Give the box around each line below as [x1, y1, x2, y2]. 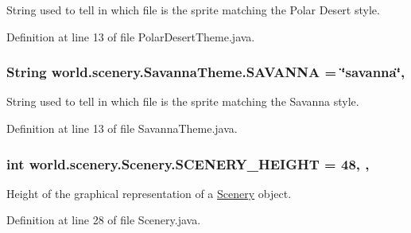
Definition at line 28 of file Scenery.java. [6, 212, 201, 228]
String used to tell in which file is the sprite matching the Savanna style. [6, 93, 359, 110]
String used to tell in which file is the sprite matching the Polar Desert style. [6, 2, 380, 17]
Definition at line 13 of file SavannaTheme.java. [6, 120, 238, 136]
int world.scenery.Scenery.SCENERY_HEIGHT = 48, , [6, 153, 370, 173]
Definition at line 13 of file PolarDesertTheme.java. [6, 28, 255, 45]
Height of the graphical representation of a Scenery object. [6, 184, 292, 201]
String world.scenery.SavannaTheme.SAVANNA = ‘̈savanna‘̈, [6, 62, 405, 82]
